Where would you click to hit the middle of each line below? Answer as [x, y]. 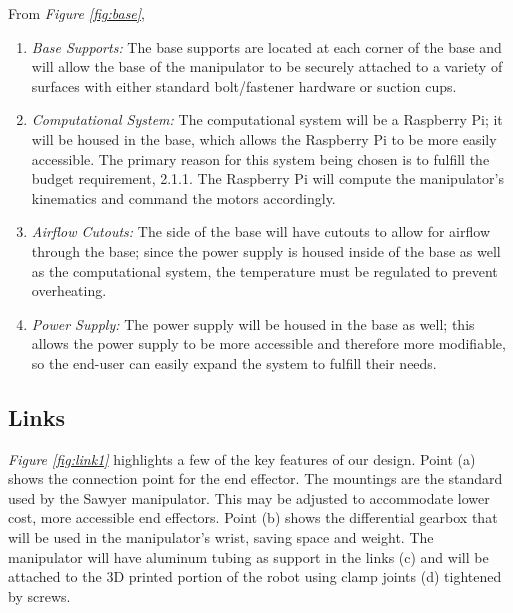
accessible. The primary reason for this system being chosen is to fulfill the [260, 158]
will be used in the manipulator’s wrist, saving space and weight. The [221, 537]
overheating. [69, 290]
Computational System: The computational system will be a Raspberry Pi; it [267, 119]
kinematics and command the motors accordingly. [183, 197]
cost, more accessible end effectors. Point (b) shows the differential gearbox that [253, 517]
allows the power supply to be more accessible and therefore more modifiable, [268, 343]
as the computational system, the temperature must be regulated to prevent [264, 270]
